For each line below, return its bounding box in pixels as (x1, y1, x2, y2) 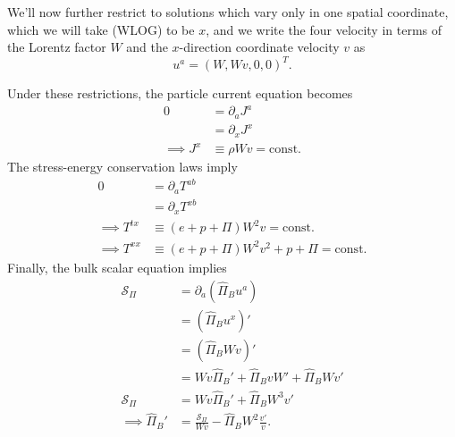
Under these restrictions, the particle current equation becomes (7, 84, 353, 103)
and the (126, 38, 168, 56)
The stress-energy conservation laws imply (7, 157, 238, 176)
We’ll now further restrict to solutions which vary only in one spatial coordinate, (7, 3, 449, 21)
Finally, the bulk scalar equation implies (7, 258, 227, 276)
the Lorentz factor (7, 38, 106, 56)
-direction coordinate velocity (179, 38, 340, 56)
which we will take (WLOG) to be (7, 20, 195, 38)
